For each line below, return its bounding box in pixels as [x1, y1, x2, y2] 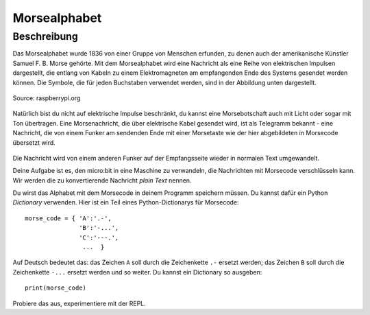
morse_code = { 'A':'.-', [25, 214, 112, 222]
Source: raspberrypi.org [12, 93, 81, 102]
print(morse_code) [25, 284, 87, 292]
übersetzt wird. [12, 138, 56, 147]
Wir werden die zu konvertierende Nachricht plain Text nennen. [12, 176, 192, 185]
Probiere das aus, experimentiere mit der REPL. [12, 299, 147, 307]
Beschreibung [12, 30, 78, 43]
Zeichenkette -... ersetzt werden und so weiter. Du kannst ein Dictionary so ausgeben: [12, 268, 262, 276]
